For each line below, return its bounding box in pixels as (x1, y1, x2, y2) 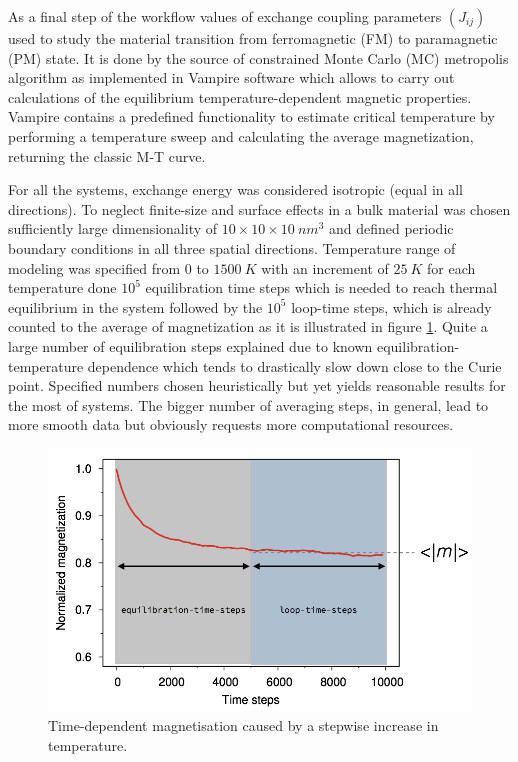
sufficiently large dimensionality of (8, 218, 218, 239)
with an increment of (261, 257, 389, 278)
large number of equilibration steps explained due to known (8, 335, 373, 356)
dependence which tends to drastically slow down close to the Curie (87, 355, 502, 376)
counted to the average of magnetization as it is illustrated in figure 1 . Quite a (8, 316, 488, 337)
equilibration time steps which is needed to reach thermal (145, 277, 498, 298)
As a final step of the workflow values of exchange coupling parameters (8, 6, 442, 26)
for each (427, 257, 476, 278)
